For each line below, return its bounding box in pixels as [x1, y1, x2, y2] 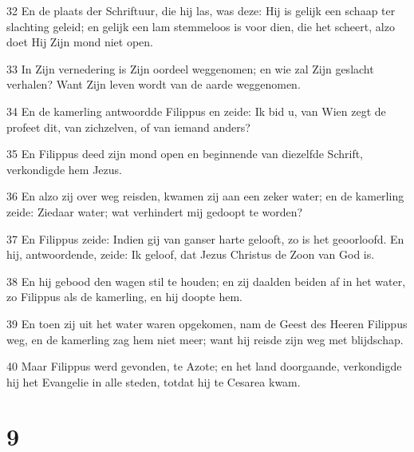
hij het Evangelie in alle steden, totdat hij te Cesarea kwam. [6, 373, 301, 390]
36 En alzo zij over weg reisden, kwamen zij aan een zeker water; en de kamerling [6, 188, 404, 204]
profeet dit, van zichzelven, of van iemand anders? [6, 118, 250, 135]
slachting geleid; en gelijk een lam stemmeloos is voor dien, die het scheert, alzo [6, 18, 395, 34]
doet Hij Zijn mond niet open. [6, 34, 153, 50]
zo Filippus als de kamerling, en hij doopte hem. [6, 288, 242, 305]
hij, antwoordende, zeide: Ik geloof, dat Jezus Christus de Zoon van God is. [6, 246, 375, 263]
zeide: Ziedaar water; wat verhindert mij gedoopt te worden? [6, 203, 303, 220]
